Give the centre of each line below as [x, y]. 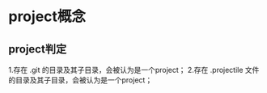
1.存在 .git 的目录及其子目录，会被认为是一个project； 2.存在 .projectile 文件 [134, 70]
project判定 [38, 49]
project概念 [47, 17]
